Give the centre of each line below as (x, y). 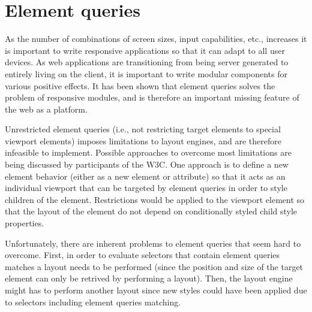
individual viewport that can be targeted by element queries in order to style (146, 188)
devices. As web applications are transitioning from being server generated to (147, 62)
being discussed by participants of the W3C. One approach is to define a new (147, 164)
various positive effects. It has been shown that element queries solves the (140, 85)
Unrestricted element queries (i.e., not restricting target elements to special (143, 129)
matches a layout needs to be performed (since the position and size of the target (154, 266)
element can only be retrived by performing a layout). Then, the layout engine (149, 278)
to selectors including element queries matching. (93, 302)
